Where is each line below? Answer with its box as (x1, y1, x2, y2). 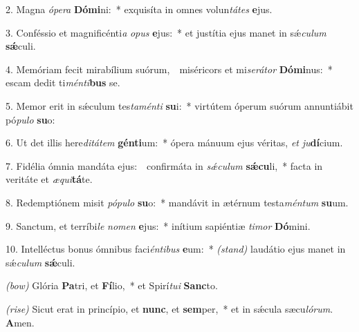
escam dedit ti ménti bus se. (6, 75, 120, 90)
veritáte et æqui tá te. (6, 172, 93, 186)
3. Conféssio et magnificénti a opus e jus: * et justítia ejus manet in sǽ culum (6, 25, 326, 39)
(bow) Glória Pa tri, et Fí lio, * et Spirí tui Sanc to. (6, 278, 218, 293)
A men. (6, 315, 35, 329)
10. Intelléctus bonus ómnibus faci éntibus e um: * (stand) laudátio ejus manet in (6, 242, 346, 256)
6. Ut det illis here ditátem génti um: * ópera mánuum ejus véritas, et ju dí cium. (6, 135, 343, 150)
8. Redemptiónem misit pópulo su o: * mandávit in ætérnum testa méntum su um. (6, 195, 349, 209)
